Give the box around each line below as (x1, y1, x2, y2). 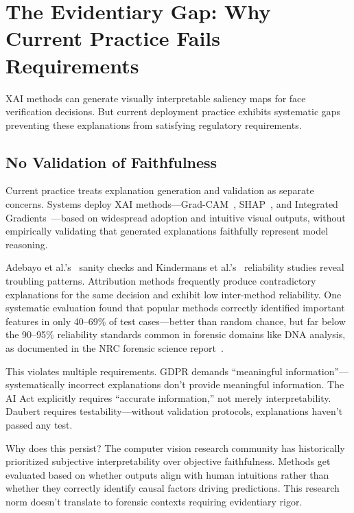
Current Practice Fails (5, 24, 220, 52)
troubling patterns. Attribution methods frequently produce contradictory (5, 274, 316, 288)
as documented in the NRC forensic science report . (5, 341, 224, 355)
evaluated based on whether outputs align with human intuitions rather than (5, 467, 329, 481)
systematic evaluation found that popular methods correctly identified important (5, 300, 345, 315)
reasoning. (5, 237, 48, 251)
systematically (5, 377, 65, 392)
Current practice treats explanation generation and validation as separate (5, 183, 314, 198)
